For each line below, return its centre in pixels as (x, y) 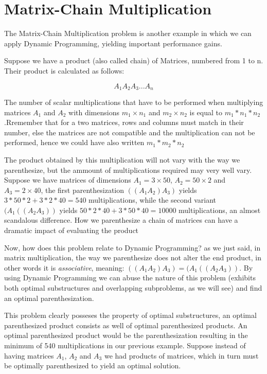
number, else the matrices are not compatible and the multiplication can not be (130, 132)
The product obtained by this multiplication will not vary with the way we (122, 159)
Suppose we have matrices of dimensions (68, 180)
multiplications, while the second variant (152, 200)
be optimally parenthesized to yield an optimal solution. (93, 366)
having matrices (29, 355)
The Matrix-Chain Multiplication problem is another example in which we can (128, 33)
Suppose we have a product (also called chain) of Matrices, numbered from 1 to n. (134, 60)
